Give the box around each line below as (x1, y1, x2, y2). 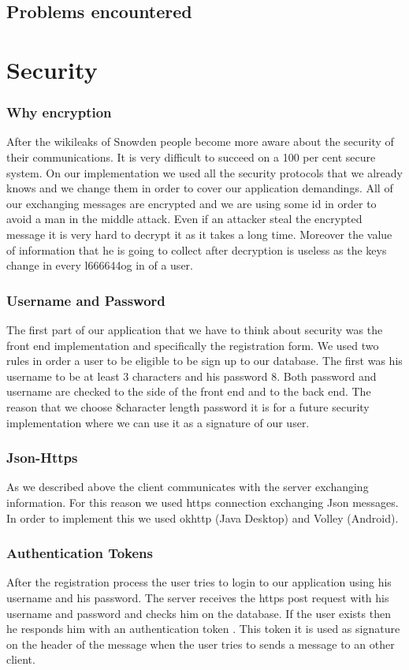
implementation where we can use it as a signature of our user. (6, 414, 310, 430)
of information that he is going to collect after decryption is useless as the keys (6, 241, 387, 258)
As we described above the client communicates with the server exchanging (6, 478, 369, 495)
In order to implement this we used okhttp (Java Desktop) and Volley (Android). (6, 509, 399, 526)
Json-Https (6, 448, 78, 467)
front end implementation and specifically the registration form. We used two (6, 337, 379, 353)
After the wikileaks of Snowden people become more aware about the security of (6, 133, 394, 150)
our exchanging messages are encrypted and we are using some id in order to (6, 195, 377, 211)
